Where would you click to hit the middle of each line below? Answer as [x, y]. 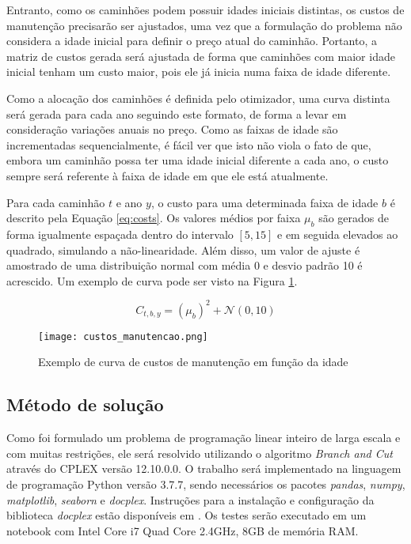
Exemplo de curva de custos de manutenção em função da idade [193, 362]
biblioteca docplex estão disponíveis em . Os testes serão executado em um [186, 515]
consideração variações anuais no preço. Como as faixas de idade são [172, 129]
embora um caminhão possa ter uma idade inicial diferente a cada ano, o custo [198, 160]
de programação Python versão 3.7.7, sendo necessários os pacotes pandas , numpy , [206, 484]
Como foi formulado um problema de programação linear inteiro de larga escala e [204, 438]
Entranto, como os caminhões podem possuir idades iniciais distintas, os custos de [205, 9]
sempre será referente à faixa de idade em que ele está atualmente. [167, 175]
